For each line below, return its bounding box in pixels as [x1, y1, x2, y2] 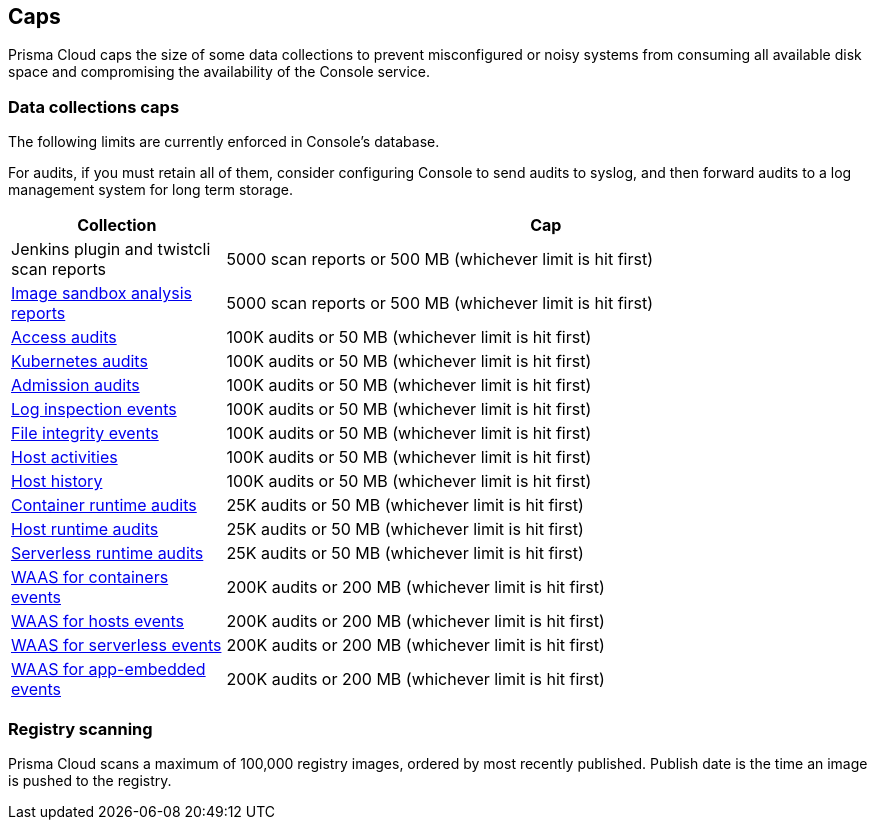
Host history [11, 471, 103, 492]
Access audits [11, 327, 117, 348]
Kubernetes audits [11, 351, 148, 372]
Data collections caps [8, 96, 180, 117]
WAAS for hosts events [11, 611, 185, 632]
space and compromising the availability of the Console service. [8, 63, 431, 81]
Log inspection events [11, 399, 177, 420]
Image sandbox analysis [11, 283, 193, 304]
